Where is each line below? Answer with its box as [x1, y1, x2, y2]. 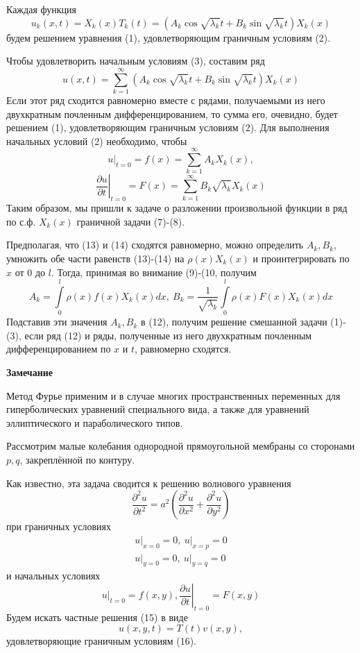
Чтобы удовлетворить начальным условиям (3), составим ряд [6, 53, 265, 68]
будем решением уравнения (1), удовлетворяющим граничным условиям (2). [6, 30, 331, 44]
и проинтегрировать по [252, 251, 350, 265]
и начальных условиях [6, 568, 101, 583]
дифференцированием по [6, 341, 111, 356]
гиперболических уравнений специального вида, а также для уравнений [6, 402, 309, 416]
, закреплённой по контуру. [19, 452, 135, 467]
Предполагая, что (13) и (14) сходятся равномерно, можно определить [6, 237, 304, 252]
